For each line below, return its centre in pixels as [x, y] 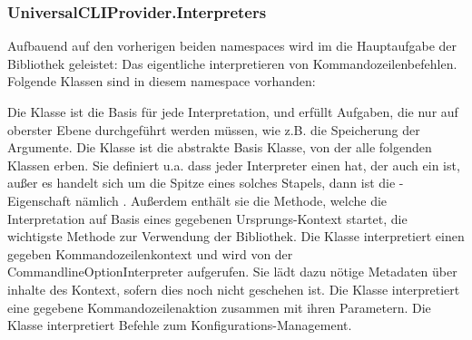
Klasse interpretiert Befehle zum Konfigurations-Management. [180, 325]
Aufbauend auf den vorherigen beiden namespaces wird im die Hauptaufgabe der [232, 46]
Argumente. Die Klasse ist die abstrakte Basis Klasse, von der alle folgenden [220, 147]
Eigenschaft [39, 200]
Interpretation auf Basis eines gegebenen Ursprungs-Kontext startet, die [207, 218]
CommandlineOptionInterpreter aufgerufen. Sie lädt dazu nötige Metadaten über [232, 272]
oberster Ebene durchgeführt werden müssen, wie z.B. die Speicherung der [214, 129]
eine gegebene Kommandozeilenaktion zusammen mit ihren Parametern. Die [219, 307]
